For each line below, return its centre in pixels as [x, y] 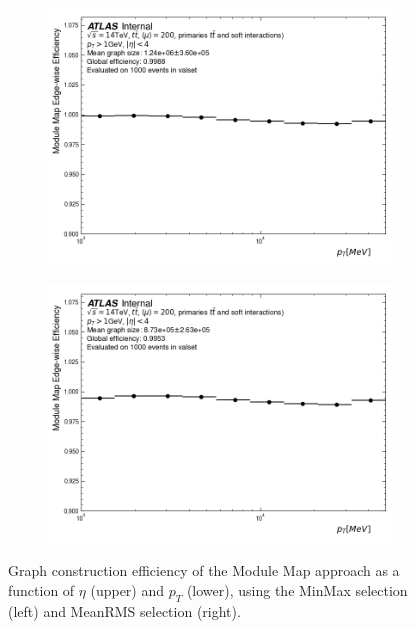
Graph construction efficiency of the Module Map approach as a [204, 570]
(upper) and [127, 589]
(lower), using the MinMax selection [297, 589]
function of [41, 589]
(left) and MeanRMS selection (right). [124, 610]
